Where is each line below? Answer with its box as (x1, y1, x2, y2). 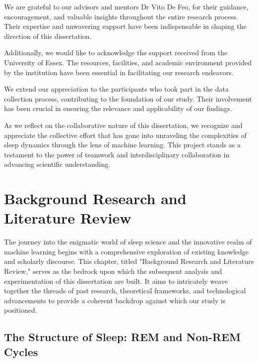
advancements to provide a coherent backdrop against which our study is (4, 295, 226, 305)
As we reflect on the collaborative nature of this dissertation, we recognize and (4, 120, 243, 130)
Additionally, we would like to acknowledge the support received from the (4, 47, 228, 58)
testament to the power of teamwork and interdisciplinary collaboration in (4, 149, 230, 159)
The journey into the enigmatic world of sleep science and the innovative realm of (4, 237, 252, 247)
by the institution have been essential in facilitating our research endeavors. (4, 67, 234, 77)
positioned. (4, 305, 37, 315)
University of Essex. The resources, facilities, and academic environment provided (4, 57, 252, 67)
